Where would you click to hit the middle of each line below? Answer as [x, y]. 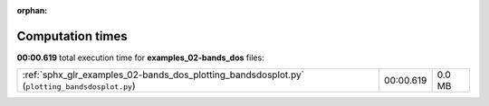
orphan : [32, 10]
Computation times [72, 36]
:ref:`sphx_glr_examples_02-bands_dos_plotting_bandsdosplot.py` [163, 75]
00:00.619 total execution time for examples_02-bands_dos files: [140, 57]
